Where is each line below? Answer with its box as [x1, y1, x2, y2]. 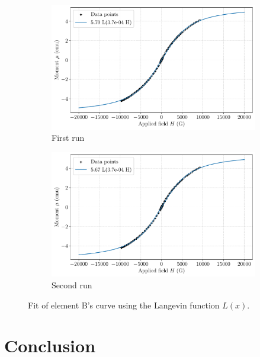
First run [52, 131, 85, 144]
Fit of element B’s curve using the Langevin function [28, 298, 220, 311]
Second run [52, 279, 92, 291]
